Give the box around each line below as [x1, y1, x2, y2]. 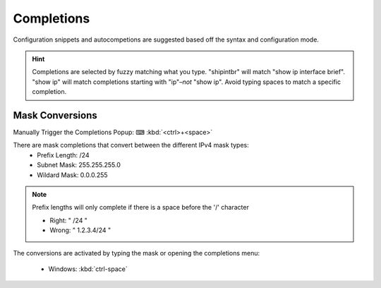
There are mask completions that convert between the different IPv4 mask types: [13, 141, 250, 150]
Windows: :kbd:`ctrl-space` [48, 265, 128, 273]
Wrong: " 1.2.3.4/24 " [49, 226, 111, 234]
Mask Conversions [13, 109, 98, 121]
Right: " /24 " [49, 216, 88, 224]
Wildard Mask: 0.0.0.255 [37, 170, 109, 179]
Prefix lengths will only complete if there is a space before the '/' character [32, 203, 250, 212]
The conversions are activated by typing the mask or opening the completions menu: [13, 248, 260, 257]
